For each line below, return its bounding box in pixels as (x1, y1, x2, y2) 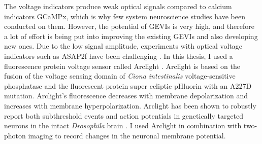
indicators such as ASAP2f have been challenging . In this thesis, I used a (4, 50, 233, 61)
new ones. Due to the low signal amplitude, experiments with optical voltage (4, 41, 243, 51)
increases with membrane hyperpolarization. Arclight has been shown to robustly (4, 100, 256, 111)
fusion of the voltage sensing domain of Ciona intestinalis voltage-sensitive (4, 70, 236, 81)
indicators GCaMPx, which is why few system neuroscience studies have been (4, 11, 245, 21)
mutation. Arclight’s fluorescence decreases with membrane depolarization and (4, 90, 248, 101)
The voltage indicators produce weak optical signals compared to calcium (4, 1, 232, 11)
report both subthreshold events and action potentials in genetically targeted (4, 110, 244, 121)
